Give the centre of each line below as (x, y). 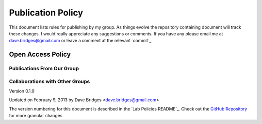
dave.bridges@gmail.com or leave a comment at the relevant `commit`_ (80, 41)
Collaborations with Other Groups (49, 81)
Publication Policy (46, 13)
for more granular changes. (36, 116)
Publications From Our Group (44, 69)
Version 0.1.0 (22, 91)
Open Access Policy (40, 54)
